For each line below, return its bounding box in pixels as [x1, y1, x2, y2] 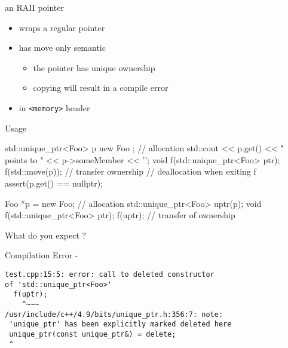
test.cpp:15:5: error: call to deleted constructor [5, 270, 215, 279]
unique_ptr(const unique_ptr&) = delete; [9, 329, 176, 338]
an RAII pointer [5, 1, 65, 13]
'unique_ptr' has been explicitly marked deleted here [9, 320, 232, 329]
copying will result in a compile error [33, 81, 168, 94]
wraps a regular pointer [19, 21, 105, 33]
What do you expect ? [5, 228, 87, 241]
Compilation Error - [5, 249, 78, 261]
